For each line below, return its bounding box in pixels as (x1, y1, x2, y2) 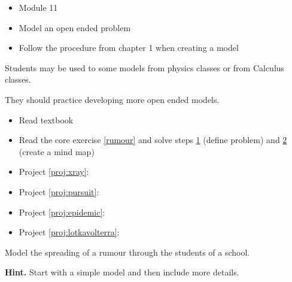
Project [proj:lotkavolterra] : (19, 226, 120, 238)
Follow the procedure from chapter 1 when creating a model (19, 41, 239, 54)
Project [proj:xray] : (19, 165, 89, 178)
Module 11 (19, 1, 58, 13)
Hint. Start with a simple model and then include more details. (5, 266, 239, 278)
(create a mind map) (19, 145, 95, 157)
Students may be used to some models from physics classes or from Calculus (5, 61, 285, 74)
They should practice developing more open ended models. (5, 93, 220, 105)
